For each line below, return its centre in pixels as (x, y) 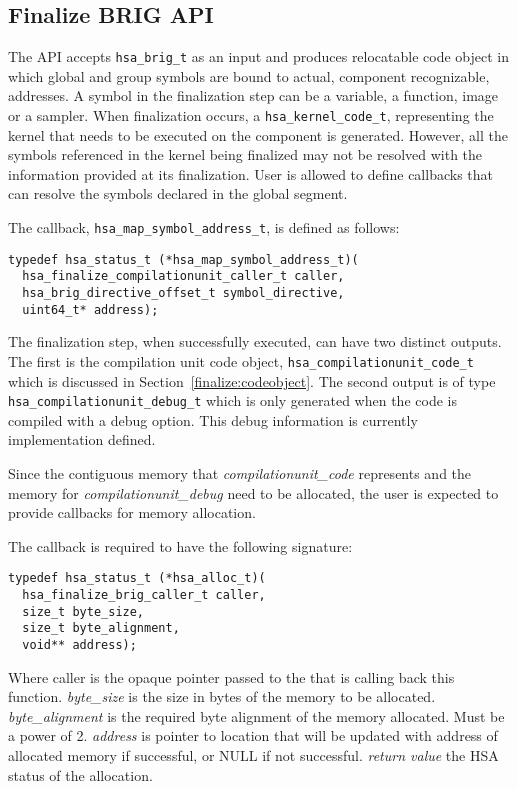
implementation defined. (82, 439)
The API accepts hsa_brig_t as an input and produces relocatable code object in (259, 56)
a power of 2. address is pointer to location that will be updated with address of (253, 735)
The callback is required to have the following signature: (180, 545)
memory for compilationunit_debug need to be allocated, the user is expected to (253, 492)
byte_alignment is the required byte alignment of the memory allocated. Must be (256, 715)
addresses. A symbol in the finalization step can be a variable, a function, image (253, 95)
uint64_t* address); (90, 309)
